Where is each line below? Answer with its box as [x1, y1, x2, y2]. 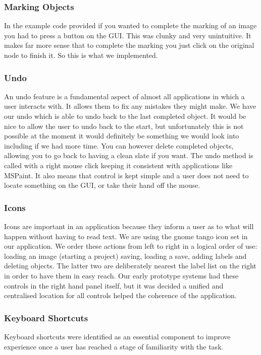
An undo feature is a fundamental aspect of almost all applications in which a [4, 91, 245, 101]
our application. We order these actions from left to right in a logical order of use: [4, 241, 257, 251]
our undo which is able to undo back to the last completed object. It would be [4, 111, 246, 121]
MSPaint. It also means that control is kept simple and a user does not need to [4, 170, 249, 180]
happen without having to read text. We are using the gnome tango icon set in [4, 231, 248, 241]
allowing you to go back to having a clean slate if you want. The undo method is [4, 150, 253, 161]
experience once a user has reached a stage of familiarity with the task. [4, 341, 224, 351]
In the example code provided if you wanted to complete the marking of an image [4, 20, 257, 31]
